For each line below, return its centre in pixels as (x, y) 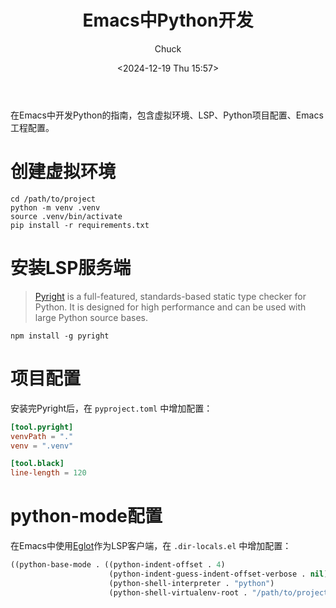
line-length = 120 (48, 473)
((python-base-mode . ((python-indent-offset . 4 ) (118, 565)
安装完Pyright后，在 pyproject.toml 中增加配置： (111, 408)
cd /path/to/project (53, 199)
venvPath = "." (42, 436)
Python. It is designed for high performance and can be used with (170, 307)
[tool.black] (37, 464)
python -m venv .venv (55, 207)
